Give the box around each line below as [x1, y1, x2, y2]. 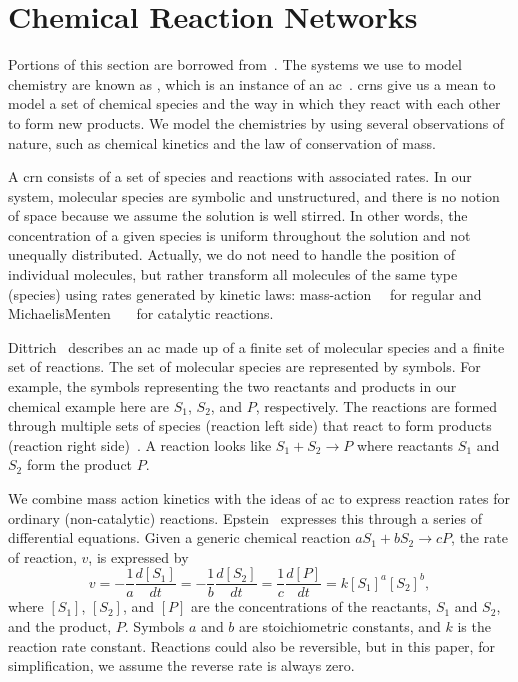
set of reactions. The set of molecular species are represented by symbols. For [8, 356, 481, 377]
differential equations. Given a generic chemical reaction [8, 527, 351, 548]
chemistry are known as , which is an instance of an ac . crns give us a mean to [8, 73, 496, 94]
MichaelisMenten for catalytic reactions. [8, 303, 274, 324]
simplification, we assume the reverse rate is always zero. [8, 655, 355, 676]
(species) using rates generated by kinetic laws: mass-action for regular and [8, 283, 482, 304]
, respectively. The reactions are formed [255, 395, 498, 416]
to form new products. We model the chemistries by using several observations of [8, 112, 505, 133]
